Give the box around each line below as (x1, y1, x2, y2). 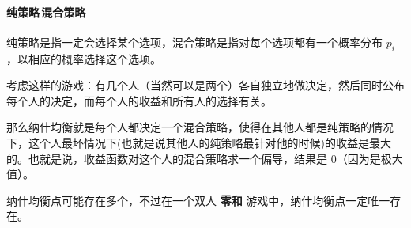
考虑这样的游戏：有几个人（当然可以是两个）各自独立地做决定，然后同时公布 (6, 77, 405, 93)
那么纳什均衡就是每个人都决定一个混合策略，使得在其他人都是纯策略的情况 (6, 119, 394, 135)
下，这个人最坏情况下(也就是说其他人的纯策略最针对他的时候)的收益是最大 (6, 134, 391, 150)
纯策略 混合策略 (6, 3, 86, 20)
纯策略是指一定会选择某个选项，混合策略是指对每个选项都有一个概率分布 (6, 33, 383, 50)
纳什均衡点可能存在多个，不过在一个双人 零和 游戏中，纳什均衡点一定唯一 (6, 192, 390, 208)
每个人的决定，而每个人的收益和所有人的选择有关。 (6, 92, 272, 108)
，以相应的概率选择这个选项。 (6, 50, 161, 66)
